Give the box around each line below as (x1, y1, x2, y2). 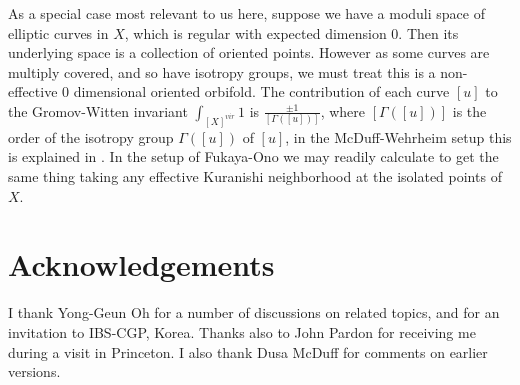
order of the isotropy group (8, 126, 174, 147)
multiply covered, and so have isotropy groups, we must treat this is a (8, 61, 436, 82)
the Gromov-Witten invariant (8, 100, 188, 121)
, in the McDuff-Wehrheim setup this (285, 126, 512, 147)
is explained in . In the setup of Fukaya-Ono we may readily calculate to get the (8, 146, 499, 167)
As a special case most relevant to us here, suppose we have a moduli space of (8, 3, 485, 23)
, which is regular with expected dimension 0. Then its (124, 22, 459, 43)
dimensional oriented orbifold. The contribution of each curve (73, 81, 450, 102)
